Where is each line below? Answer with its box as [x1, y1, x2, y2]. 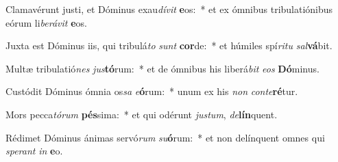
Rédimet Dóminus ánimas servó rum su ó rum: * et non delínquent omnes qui [5, 130, 325, 144]
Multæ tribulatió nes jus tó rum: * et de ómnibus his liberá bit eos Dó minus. [5, 61, 319, 75]
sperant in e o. [5, 144, 63, 158]
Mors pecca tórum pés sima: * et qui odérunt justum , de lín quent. [5, 107, 278, 121]
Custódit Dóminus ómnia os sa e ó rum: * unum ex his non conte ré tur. [5, 84, 298, 98]
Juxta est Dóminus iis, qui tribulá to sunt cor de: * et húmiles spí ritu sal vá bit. [5, 38, 333, 53]
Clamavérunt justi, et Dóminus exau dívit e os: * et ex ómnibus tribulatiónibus [5, 2, 333, 16]
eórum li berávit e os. [5, 15, 87, 29]
